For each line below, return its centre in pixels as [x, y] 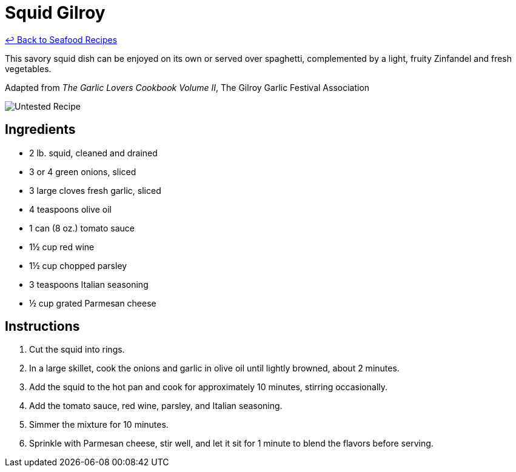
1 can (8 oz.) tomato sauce [82, 228]
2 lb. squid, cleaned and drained [93, 153]
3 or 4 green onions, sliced [83, 171]
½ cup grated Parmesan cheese [93, 303]
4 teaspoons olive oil [70, 209]
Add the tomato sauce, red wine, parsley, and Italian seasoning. [156, 406]
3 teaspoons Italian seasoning [89, 284]
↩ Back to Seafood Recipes [61, 39]
